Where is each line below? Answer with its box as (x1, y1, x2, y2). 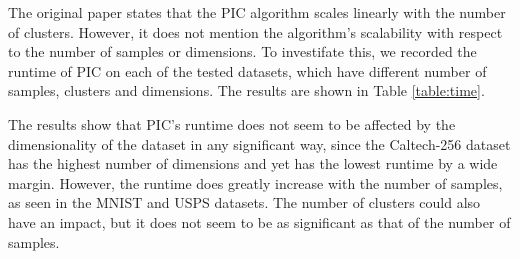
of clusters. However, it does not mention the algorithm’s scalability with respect (8, 21, 503, 42)
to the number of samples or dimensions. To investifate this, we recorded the (8, 41, 477, 62)
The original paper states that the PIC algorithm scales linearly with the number (8, 2, 506, 22)
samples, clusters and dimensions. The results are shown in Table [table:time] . (8, 80, 485, 101)
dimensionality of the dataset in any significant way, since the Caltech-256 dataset (8, 133, 511, 154)
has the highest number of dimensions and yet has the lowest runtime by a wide (8, 153, 498, 174)
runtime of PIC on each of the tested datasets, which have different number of (8, 60, 487, 81)
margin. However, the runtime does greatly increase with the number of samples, (8, 172, 503, 193)
